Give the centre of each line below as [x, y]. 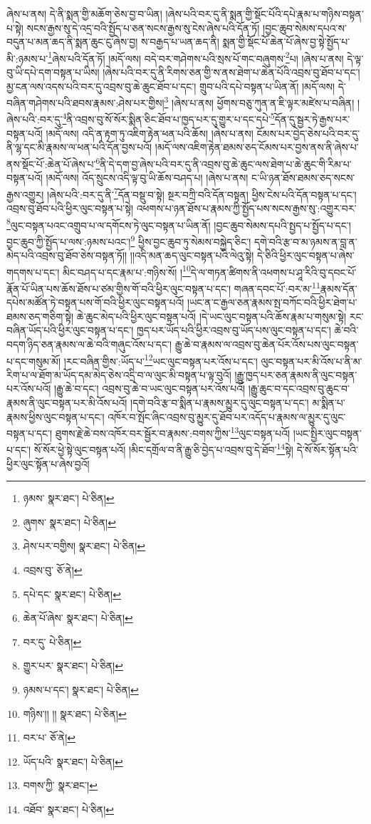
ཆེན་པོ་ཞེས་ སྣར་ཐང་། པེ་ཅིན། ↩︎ [78, 618]
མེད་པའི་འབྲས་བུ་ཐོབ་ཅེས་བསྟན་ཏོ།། [67, 255]
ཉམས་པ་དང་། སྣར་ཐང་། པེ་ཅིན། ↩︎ [81, 690]
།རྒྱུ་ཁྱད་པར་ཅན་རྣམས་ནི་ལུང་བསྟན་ [296, 374]
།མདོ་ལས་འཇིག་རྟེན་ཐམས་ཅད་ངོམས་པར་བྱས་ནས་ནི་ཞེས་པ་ [257, 147]
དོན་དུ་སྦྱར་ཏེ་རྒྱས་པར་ [312, 119]
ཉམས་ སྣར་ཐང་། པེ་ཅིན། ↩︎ [69, 498]
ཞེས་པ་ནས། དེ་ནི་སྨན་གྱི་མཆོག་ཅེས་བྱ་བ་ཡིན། [84, 14]
